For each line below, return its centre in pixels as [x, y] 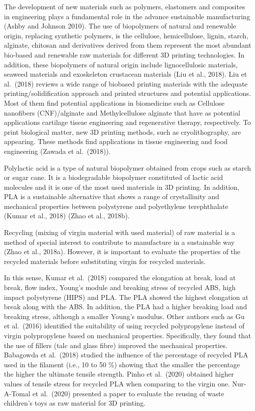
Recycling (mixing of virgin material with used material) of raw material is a [120, 232]
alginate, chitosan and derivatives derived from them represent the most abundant [128, 45]
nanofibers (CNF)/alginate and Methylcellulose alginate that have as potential [122, 112]
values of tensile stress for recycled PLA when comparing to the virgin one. [117, 383]
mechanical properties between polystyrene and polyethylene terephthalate [116, 206]
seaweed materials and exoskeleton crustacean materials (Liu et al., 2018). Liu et [126, 74]
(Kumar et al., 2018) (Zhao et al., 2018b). [67, 216]
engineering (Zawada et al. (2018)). [57, 151]
